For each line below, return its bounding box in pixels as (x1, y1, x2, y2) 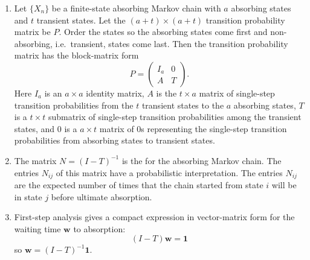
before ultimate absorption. (51, 190, 152, 203)
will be (271, 178, 297, 191)
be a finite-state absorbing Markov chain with (51, 2, 221, 14)
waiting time (14, 222, 61, 235)
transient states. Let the (36, 13, 126, 26)
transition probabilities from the (14, 98, 134, 111)
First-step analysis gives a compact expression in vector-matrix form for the (14, 211, 295, 223)
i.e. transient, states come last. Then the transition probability (55, 37, 288, 49)
